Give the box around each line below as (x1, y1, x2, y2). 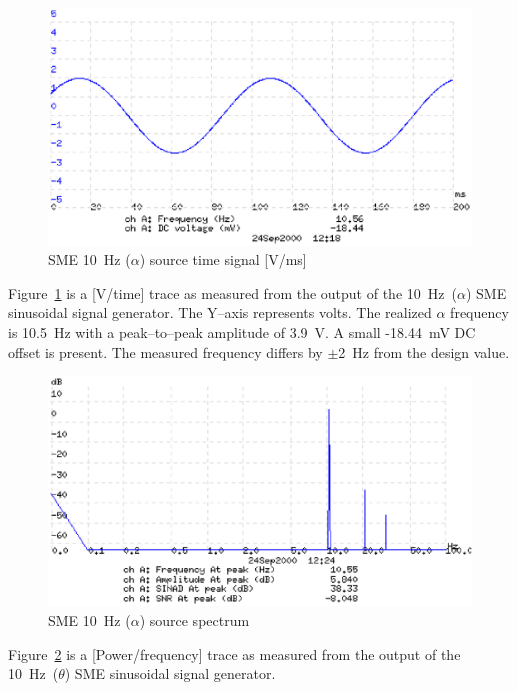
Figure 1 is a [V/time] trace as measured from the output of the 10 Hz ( (8, 282, 457, 303)
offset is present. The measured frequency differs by (8, 341, 323, 362)
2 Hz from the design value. (338, 341, 510, 362)
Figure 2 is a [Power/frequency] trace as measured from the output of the (8, 643, 461, 664)
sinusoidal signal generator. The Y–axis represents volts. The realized (8, 302, 432, 323)
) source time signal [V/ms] (139, 249, 307, 270)
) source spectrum (139, 610, 250, 631)
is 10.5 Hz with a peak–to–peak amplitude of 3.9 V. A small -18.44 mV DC (8, 322, 476, 343)
